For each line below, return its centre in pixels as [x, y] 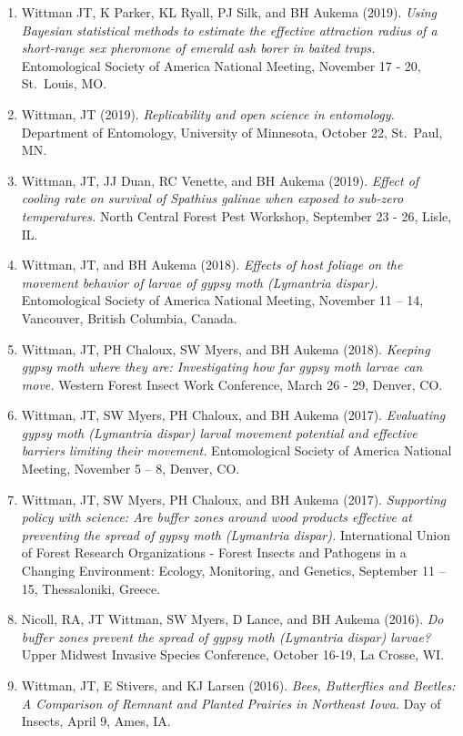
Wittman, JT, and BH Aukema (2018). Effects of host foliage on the [212, 265]
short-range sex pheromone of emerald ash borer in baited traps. [198, 48]
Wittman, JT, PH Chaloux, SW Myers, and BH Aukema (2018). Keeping [226, 348]
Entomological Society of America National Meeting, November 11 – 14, [222, 300]
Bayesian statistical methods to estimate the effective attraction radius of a [229, 30]
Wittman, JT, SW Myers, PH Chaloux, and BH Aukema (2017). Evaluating [233, 415]
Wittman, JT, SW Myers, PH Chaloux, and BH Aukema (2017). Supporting [233, 499]
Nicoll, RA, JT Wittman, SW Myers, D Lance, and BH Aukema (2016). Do [232, 619]
